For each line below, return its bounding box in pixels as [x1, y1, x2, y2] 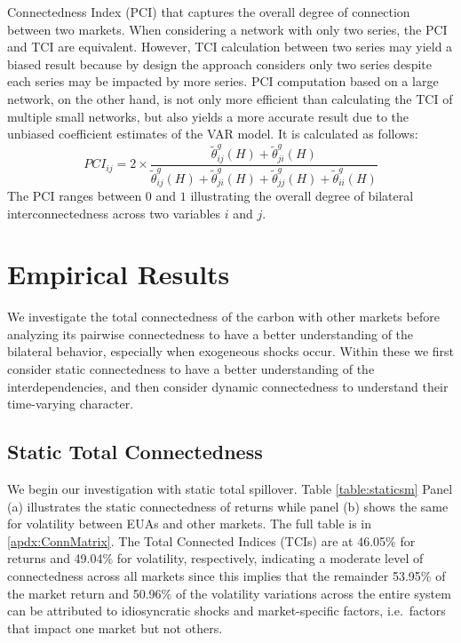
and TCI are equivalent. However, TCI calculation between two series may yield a [7, 37, 453, 56]
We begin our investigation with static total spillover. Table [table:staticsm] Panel [7, 480, 453, 498]
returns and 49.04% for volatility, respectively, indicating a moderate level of [7, 549, 424, 568]
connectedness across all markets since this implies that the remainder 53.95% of [7, 567, 446, 585]
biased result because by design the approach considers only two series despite [7, 54, 432, 73]
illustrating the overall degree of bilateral [190, 186, 414, 204]
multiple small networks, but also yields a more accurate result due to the [7, 107, 409, 125]
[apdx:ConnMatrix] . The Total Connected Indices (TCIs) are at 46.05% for [7, 531, 416, 550]
